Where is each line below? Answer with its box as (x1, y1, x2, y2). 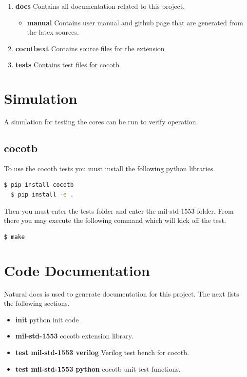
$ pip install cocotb (4, 181, 74, 189)
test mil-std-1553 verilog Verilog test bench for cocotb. (15, 347, 189, 357)
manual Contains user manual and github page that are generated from (27, 17, 243, 27)
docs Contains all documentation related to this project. (15, 1, 185, 11)
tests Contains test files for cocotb (15, 60, 119, 70)
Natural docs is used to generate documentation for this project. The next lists (4, 288, 239, 298)
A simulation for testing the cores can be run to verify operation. (4, 117, 198, 127)
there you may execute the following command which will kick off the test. (4, 215, 226, 225)
